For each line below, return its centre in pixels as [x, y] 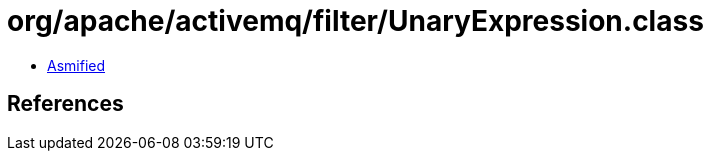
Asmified [76, 65]
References [65, 104]
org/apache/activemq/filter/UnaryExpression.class [355, 21]
